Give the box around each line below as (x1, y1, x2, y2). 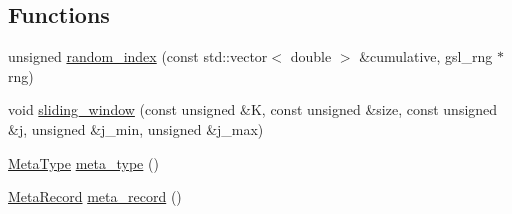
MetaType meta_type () (8, 152, 159, 173)
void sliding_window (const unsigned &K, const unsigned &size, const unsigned (8, 99, 498, 120)
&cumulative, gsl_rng (359, 46, 493, 67)
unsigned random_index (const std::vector (8, 46, 268, 67)
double (290, 46, 332, 67)
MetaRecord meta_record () (8, 186, 182, 207)
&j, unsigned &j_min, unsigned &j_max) (8, 118, 264, 139)
